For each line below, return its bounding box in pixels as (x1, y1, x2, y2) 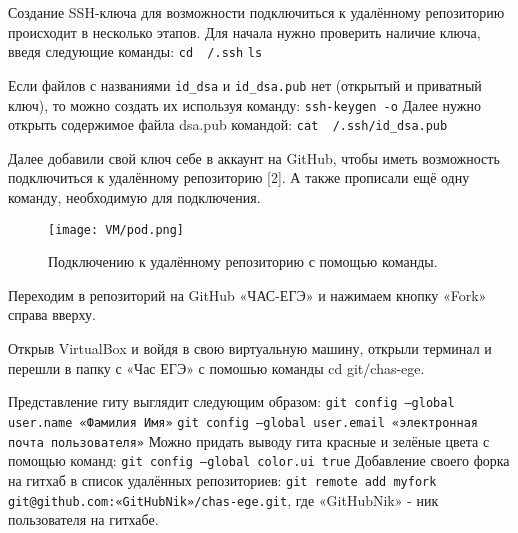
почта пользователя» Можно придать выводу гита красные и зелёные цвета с (8, 430, 490, 451)
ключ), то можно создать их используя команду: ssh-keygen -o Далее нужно (8, 94, 482, 115)
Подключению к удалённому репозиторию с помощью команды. (48, 251, 438, 272)
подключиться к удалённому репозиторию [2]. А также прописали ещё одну (8, 167, 470, 188)
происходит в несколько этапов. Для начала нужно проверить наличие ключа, (8, 21, 481, 42)
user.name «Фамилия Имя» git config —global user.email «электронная (8, 415, 478, 430)
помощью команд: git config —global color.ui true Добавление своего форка (8, 450, 510, 471)
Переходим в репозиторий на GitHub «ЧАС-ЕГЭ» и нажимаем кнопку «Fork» (8, 284, 487, 305)
